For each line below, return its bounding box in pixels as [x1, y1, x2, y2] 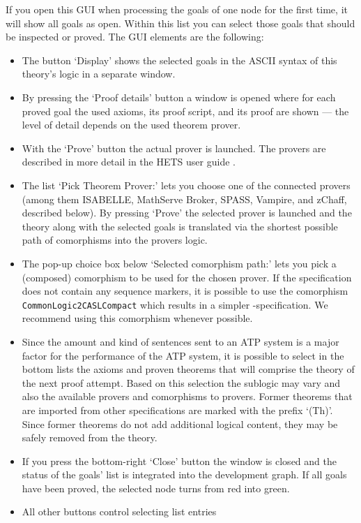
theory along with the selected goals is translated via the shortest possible [22, 219, 338, 233]
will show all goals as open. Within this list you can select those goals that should [6, 15, 355, 30]
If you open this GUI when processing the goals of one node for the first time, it [6, 2, 348, 16]
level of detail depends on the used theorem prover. [22, 117, 241, 132]
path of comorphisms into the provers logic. [22, 233, 208, 247]
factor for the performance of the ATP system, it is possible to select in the [22, 348, 344, 362]
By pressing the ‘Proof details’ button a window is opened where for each [22, 89, 336, 104]
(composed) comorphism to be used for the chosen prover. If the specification [22, 270, 352, 284]
